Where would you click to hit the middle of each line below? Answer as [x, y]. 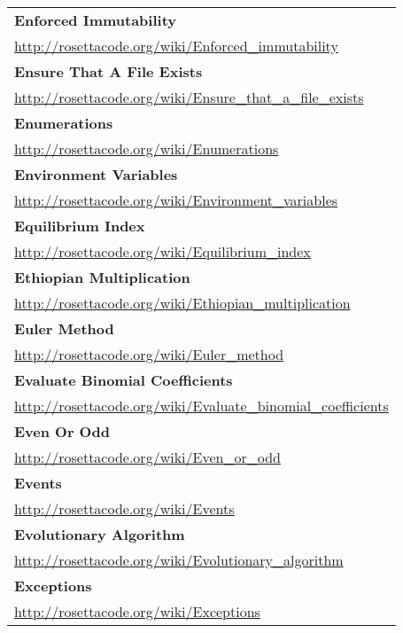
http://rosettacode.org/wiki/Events [124, 508]
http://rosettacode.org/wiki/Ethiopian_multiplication [182, 303]
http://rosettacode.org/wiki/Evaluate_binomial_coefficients [201, 406]
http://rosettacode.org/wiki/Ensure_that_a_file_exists [189, 97]
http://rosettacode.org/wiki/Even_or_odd [147, 457]
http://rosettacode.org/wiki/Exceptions [137, 611]
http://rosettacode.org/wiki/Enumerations [147, 148]
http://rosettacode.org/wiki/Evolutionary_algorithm [179, 560]
